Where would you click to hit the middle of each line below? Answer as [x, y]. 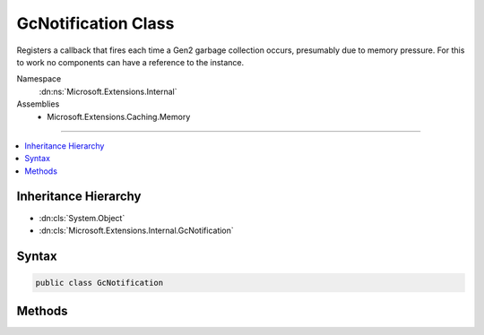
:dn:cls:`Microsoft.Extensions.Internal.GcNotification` [137, 230]
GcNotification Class [95, 23]
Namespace [39, 79]
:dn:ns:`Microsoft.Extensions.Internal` [108, 91]
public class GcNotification [99, 283]
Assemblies [38, 104]
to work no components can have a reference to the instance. [130, 62]
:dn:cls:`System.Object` [82, 218]
